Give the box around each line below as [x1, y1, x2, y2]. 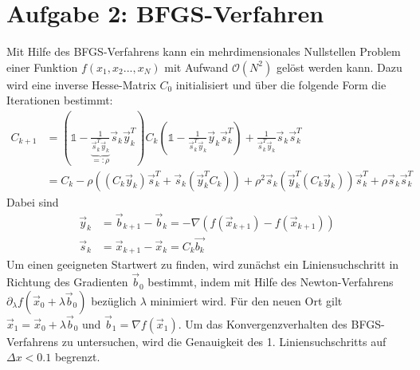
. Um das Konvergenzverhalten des [178, 315, 347, 332]
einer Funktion [6, 58, 78, 75]
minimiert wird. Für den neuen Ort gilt [150, 292, 343, 309]
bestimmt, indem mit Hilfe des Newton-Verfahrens [147, 274, 394, 290]
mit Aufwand [164, 58, 229, 75]
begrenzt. [54, 348, 100, 365]
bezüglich [91, 292, 136, 309]
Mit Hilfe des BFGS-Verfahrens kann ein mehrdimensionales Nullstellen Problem [6, 43, 401, 60]
